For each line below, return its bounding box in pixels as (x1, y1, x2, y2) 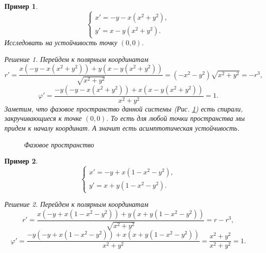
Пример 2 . (4, 156, 38, 166)
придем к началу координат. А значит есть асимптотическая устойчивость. (4, 122, 239, 133)
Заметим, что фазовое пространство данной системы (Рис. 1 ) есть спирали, (4, 103, 243, 113)
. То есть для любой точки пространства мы (106, 113, 245, 123)
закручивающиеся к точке (4, 113, 82, 123)
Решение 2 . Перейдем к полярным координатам (4, 199, 148, 209)
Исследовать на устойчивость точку (4, 37, 118, 48)
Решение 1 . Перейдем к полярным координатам (4, 54, 148, 64)
